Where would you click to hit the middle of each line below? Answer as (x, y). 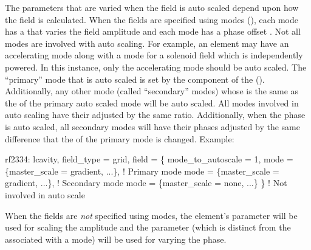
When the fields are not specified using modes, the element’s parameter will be (151, 215)
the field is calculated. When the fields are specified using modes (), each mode (152, 19)
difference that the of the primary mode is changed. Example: (120, 138)
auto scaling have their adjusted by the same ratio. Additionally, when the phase (155, 115)
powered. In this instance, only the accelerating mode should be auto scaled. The (156, 67)
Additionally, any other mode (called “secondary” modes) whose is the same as (152, 91)
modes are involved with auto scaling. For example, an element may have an (147, 43)
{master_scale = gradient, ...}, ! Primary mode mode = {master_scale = (142, 171)
